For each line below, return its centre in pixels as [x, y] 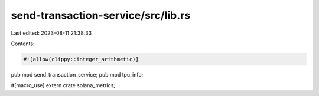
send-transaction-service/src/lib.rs [101, 15]
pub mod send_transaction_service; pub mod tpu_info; [77, 74]
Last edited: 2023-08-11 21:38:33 [51, 33]
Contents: [23, 44]
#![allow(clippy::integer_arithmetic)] [81, 59]
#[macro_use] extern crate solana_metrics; [63, 85]
